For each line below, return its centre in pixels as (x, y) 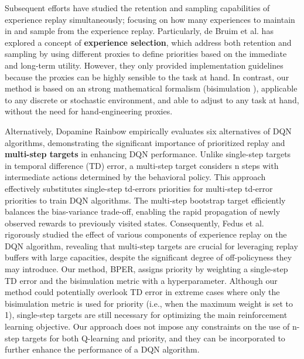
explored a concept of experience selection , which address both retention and (148, 42)
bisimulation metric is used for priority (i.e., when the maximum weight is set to (149, 303)
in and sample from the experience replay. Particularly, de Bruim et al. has (139, 31)
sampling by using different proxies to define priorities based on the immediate (146, 54)
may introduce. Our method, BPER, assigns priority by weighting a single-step (146, 269)
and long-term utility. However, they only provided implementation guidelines (144, 65)
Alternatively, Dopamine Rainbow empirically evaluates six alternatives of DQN (148, 131)
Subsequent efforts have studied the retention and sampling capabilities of (137, 8)
